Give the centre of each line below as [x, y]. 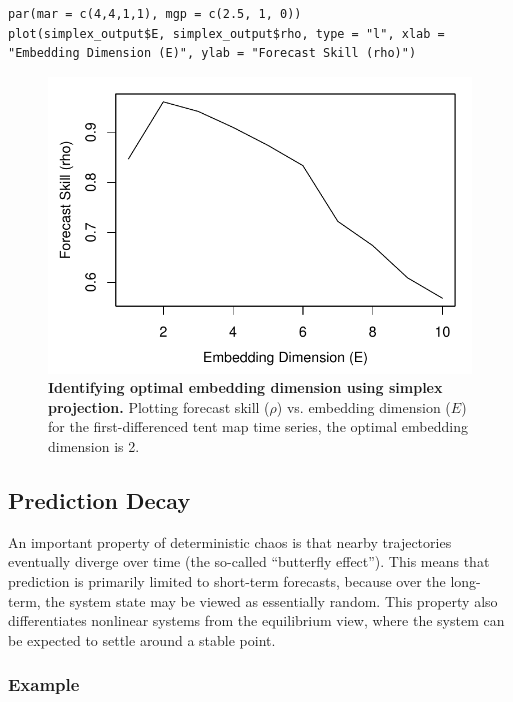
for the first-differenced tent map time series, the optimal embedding [258, 426]
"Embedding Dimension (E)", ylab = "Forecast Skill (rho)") [212, 53]
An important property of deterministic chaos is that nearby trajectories [230, 541]
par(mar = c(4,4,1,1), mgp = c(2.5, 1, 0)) [155, 14]
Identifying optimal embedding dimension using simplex [245, 387]
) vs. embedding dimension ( [363, 406]
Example [44, 684]
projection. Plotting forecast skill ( [159, 406]
